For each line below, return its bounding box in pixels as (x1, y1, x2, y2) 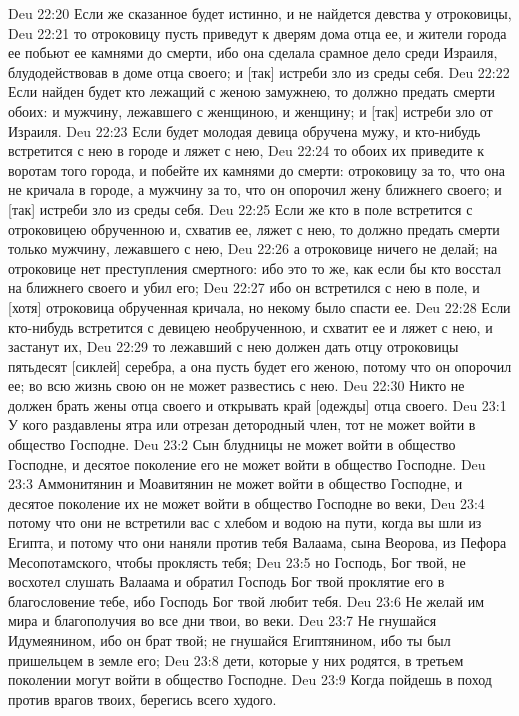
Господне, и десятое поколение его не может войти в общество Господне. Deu (8, 453, 486, 474)
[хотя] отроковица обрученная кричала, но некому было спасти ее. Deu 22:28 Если (8, 296, 511, 317)
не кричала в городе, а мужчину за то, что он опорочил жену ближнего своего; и (8, 179, 502, 200)
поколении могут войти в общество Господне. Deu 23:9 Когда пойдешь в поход (8, 669, 492, 690)
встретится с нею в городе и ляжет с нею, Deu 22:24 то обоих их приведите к (8, 140, 484, 161)
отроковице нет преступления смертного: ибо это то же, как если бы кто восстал (8, 257, 502, 278)
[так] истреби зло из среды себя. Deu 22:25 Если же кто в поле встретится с (8, 198, 473, 219)
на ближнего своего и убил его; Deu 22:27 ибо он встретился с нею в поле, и (8, 277, 480, 298)
